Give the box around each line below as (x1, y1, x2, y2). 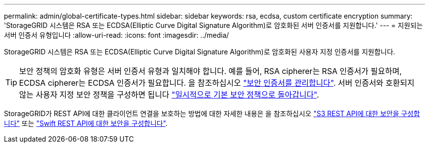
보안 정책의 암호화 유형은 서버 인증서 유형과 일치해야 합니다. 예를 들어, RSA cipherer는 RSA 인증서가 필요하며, (19, 66, 402, 76)
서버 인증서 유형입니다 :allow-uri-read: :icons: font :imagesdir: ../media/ (4, 31, 229, 39)
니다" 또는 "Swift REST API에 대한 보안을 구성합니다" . (4, 119, 168, 127)
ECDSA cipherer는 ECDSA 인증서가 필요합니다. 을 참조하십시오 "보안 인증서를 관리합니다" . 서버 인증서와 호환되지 (19, 78, 415, 88)
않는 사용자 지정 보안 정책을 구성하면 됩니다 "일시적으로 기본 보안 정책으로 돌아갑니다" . (19, 90, 319, 99)
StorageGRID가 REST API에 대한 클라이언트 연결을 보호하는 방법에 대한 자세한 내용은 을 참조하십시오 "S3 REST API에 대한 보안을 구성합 (4, 109, 420, 118)
